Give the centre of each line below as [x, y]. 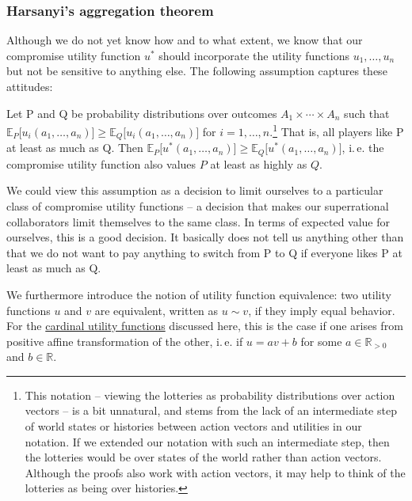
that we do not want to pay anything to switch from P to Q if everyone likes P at [204, 252]
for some [321, 341]
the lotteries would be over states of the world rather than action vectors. [203, 457]
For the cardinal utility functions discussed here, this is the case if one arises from [205, 326]
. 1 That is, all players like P [337, 130]
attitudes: [30, 86]
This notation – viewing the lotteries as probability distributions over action [210, 395]
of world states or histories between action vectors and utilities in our [193, 426]
